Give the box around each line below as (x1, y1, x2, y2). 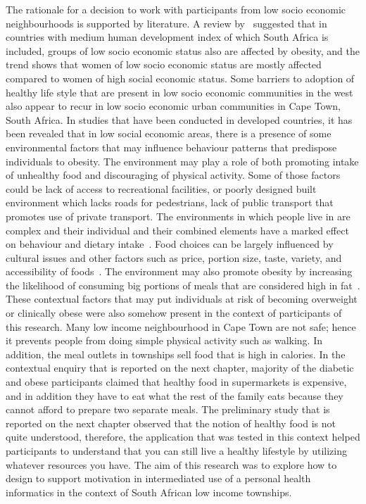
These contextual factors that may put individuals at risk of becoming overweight (6, 291, 358, 306)
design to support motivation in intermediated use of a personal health (6, 471, 311, 486)
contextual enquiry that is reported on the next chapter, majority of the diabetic (6, 360, 354, 375)
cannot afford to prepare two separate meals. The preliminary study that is (6, 402, 330, 417)
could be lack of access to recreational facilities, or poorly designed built (6, 181, 317, 196)
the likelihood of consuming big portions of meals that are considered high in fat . (6, 277, 360, 292)
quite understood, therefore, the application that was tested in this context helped (6, 429, 360, 444)
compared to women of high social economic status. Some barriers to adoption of (6, 70, 355, 85)
